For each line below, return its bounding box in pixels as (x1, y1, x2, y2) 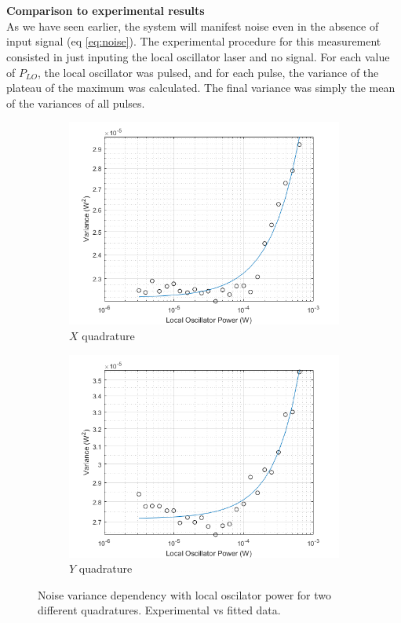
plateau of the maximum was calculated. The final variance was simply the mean (6, 79, 396, 96)
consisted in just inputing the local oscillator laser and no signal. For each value (6, 48, 390, 64)
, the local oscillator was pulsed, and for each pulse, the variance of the (37, 64, 379, 80)
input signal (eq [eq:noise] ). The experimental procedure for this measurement (6, 33, 381, 49)
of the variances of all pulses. (6, 94, 145, 111)
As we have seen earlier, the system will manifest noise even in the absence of (6, 17, 379, 34)
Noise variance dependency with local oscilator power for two (38, 586, 332, 603)
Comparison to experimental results (6, 2, 205, 19)
